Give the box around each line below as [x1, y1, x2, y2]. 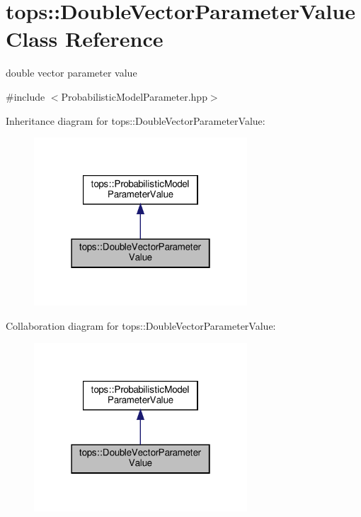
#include [6, 89, 45, 104]
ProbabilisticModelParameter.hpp [61, 89, 207, 104]
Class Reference [6, 24, 164, 53]
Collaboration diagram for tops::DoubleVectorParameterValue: [6, 318, 276, 333]
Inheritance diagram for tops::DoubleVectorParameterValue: [6, 113, 265, 128]
